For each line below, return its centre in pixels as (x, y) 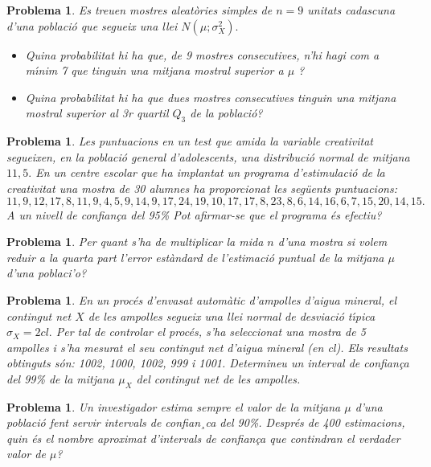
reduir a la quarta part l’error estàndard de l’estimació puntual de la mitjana (195, 257)
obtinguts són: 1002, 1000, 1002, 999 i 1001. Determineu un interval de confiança (208, 363)
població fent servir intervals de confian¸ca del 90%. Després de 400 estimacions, (206, 422)
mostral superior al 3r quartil (97, 113)
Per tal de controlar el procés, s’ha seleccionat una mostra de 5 (211, 332)
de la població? (226, 113)
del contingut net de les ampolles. (218, 378)
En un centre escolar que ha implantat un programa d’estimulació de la (210, 172)
